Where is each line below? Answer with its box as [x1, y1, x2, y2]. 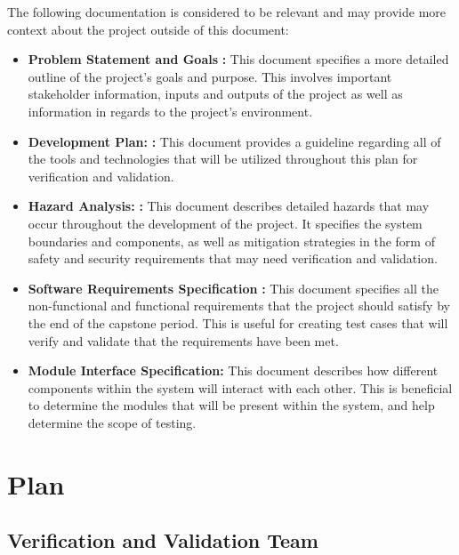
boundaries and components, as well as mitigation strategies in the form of [28, 231, 435, 250]
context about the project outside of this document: [7, 20, 289, 38]
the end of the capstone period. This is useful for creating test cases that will [28, 313, 448, 332]
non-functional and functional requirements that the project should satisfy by [28, 296, 450, 315]
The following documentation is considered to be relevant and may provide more [7, 3, 447, 20]
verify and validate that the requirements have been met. [28, 331, 339, 350]
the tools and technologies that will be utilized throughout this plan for [28, 149, 418, 168]
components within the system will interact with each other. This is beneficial [28, 378, 453, 397]
